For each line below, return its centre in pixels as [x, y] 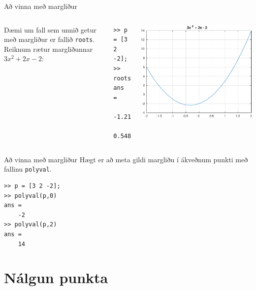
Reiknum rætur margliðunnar [48, 49]
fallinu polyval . [28, 169]
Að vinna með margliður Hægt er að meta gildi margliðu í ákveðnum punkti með [126, 159]
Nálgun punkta [56, 277]
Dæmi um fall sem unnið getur [50, 29]
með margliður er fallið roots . [49, 39]
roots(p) [128, 78]
